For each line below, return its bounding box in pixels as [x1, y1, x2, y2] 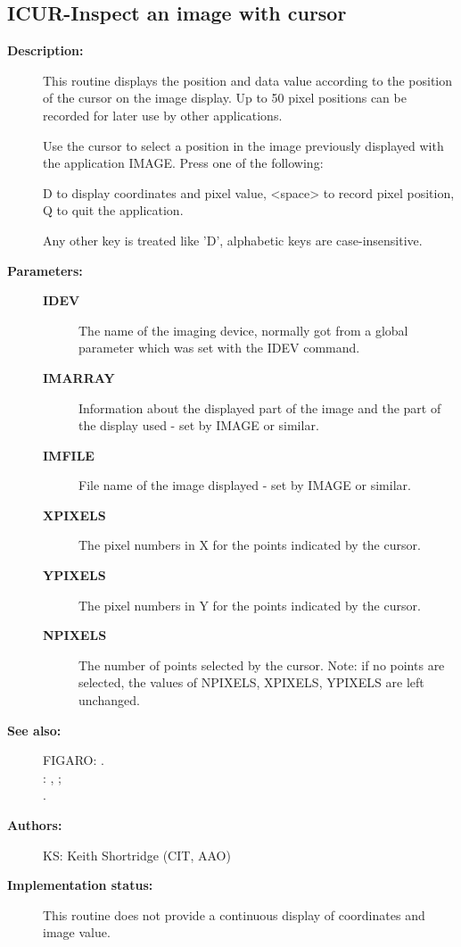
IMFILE [43, 445, 95, 464]
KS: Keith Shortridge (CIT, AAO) [43, 845, 231, 864]
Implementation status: [7, 876, 153, 894]
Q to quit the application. [43, 201, 184, 220]
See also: [7, 720, 62, 739]
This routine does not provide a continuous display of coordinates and [43, 905, 425, 924]
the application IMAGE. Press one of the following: [43, 154, 324, 172]
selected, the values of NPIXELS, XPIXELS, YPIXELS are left [78, 673, 424, 692]
